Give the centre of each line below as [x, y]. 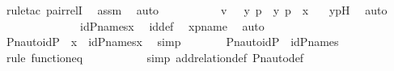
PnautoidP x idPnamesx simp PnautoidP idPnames [172, 42]
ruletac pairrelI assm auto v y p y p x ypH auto [197, 10]
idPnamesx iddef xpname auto [172, 25]
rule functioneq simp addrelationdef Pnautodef [155, 57]
